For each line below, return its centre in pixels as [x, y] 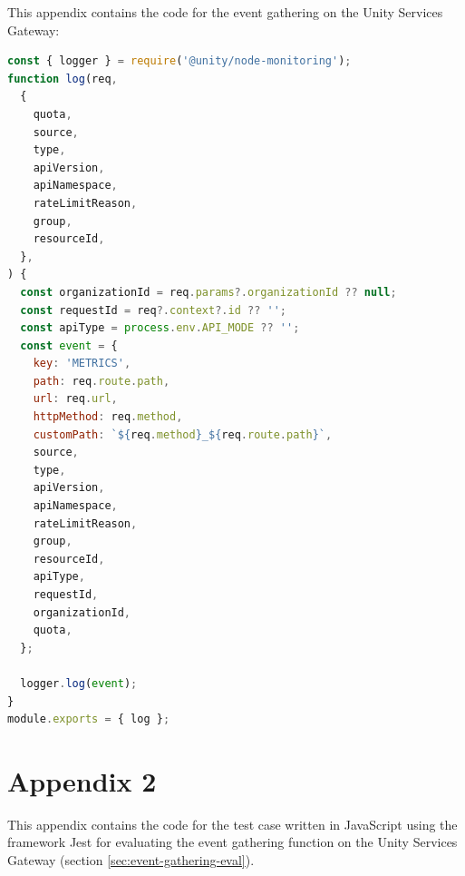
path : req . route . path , [102, 381]
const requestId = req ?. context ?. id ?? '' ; [153, 310]
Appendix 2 [82, 780]
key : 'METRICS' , [82, 364]
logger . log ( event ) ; [79, 683]
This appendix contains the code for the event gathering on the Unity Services [225, 12]
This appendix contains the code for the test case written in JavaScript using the [232, 824]
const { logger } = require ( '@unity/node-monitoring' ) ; [179, 61]
